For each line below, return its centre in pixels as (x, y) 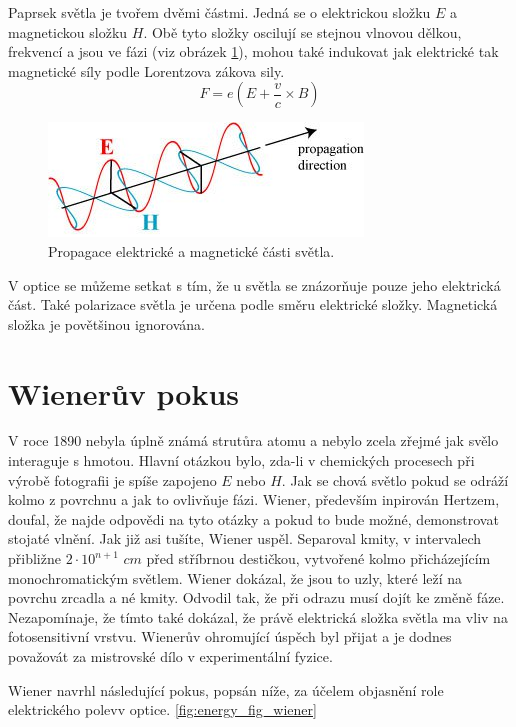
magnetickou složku (68, 31)
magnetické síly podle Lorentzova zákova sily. (146, 70)
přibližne (34, 558)
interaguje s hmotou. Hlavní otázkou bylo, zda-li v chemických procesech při (241, 460)
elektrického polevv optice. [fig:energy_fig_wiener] (162, 709)
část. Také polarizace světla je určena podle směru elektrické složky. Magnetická (253, 304)
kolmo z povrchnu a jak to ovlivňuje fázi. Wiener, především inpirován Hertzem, (254, 499)
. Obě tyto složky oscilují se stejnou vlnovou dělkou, (302, 31)
